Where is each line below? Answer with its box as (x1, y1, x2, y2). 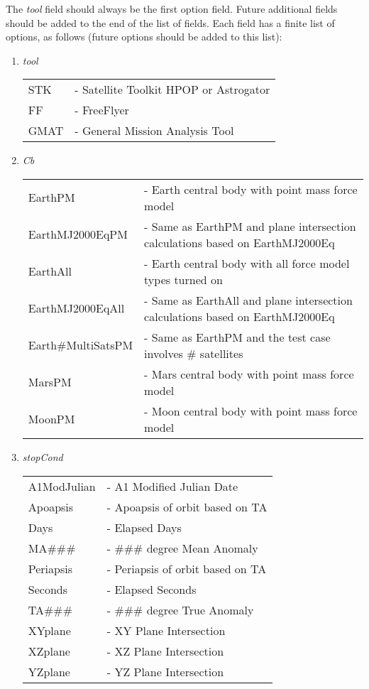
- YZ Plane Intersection (106, 663, 224, 680)
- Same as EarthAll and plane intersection (144, 291, 353, 308)
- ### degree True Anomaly (106, 601, 254, 618)
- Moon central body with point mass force (144, 402, 358, 419)
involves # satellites (144, 344, 243, 362)
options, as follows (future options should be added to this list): (6, 29, 282, 44)
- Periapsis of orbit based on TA (106, 560, 267, 577)
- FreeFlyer (75, 102, 129, 119)
